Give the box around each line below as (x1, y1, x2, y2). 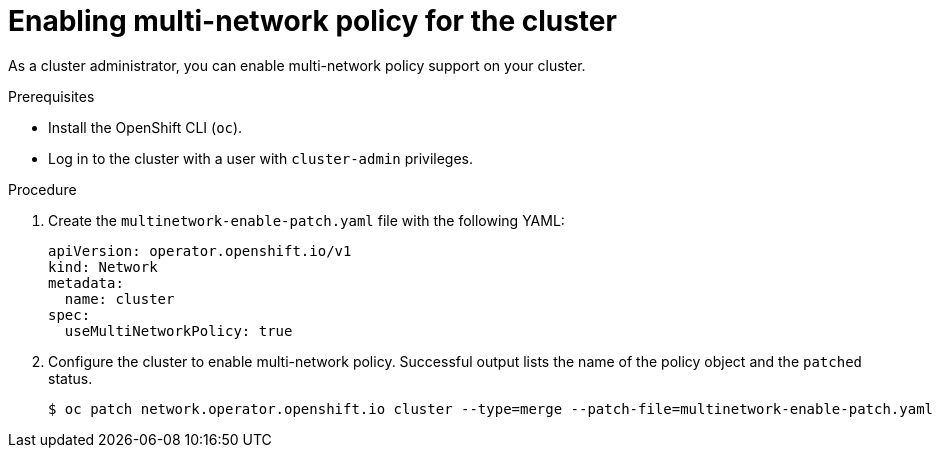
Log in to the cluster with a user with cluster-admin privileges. (48, 149, 474, 167)
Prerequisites (8, 87, 95, 105)
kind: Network (48, 258, 158, 275)
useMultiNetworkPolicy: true (64, 322, 293, 339)
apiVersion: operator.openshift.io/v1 (48, 242, 352, 259)
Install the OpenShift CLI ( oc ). (48, 118, 243, 136)
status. (48, 369, 93, 387)
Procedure (8, 180, 77, 198)
